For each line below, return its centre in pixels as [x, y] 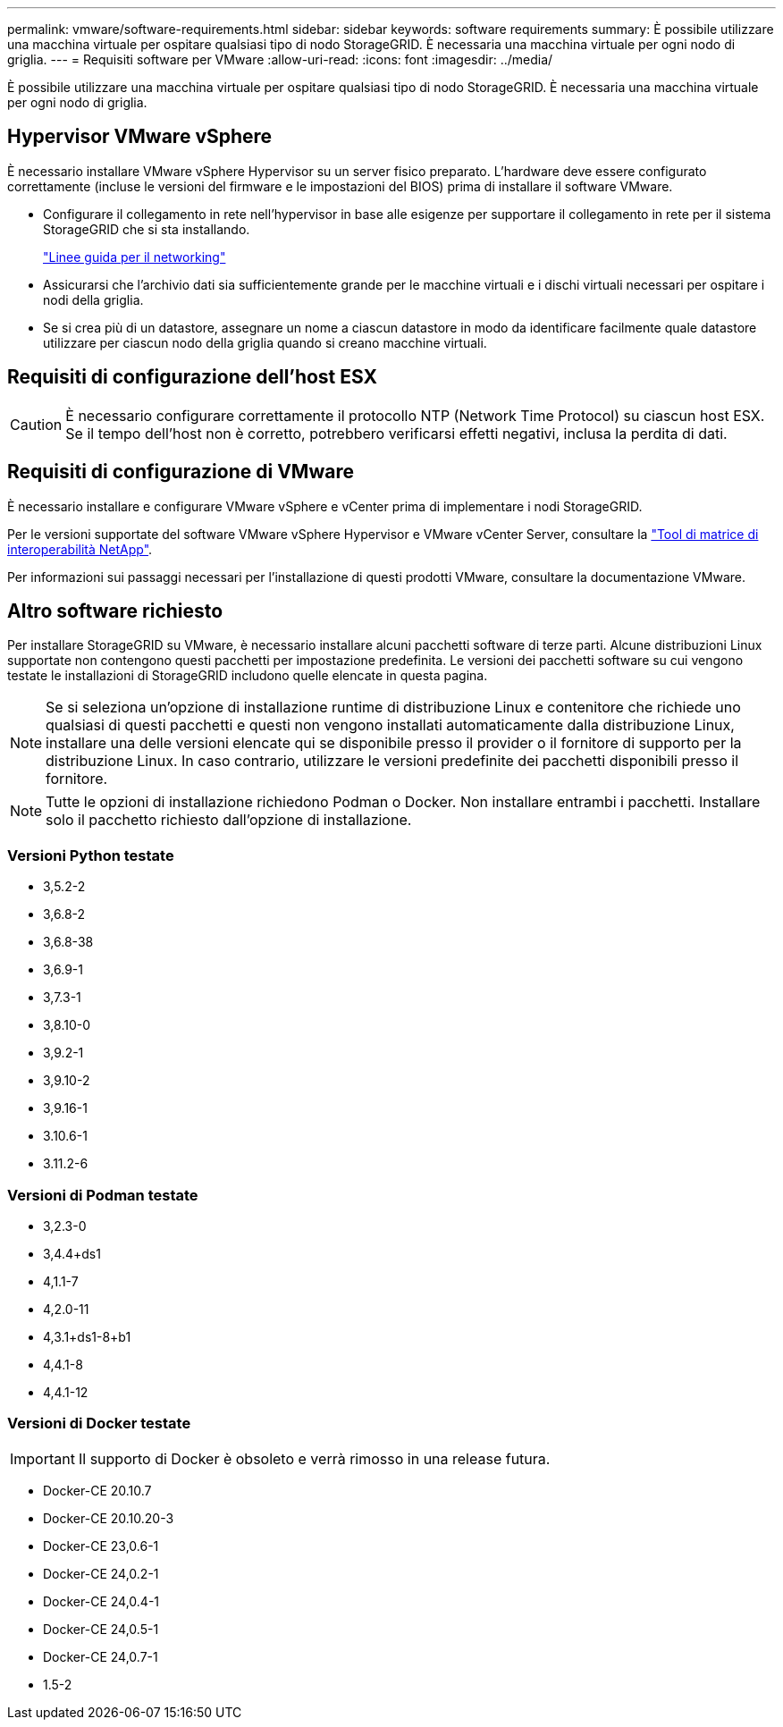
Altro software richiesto [115, 611]
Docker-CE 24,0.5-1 [101, 1629]
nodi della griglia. [93, 299]
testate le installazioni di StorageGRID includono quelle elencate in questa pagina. [248, 676]
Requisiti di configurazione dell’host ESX [193, 377]
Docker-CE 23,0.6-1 [101, 1546]
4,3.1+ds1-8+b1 [87, 1336]
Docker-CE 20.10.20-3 [109, 1518]
